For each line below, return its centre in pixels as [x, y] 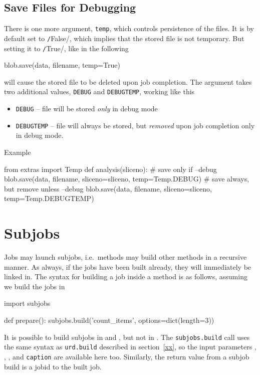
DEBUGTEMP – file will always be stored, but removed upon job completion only [135, 125]
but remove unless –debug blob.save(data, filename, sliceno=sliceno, [108, 188]
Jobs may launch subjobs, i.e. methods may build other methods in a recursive [125, 257]
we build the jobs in [35, 286]
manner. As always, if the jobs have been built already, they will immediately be [128, 266]
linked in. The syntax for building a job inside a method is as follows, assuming [126, 276]
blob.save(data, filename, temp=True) [62, 65]
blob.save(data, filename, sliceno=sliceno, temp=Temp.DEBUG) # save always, [127, 179]
